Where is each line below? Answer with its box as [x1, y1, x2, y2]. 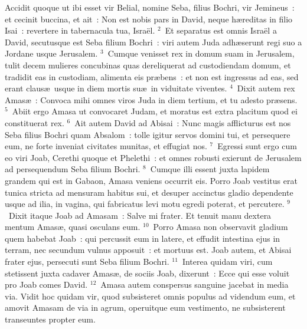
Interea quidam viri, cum [182, 255, 273, 268]
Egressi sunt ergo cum [217, 140, 297, 152]
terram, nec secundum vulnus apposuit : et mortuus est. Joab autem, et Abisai [5, 244, 292, 256]
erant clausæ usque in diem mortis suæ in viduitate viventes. [5, 82, 227, 94]
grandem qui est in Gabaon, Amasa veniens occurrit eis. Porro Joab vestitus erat [5, 174, 298, 186]
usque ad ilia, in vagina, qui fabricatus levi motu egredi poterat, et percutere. [5, 198, 285, 210]
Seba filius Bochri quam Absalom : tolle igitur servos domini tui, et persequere [5, 128, 290, 140]
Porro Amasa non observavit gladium [153, 221, 288, 233]
